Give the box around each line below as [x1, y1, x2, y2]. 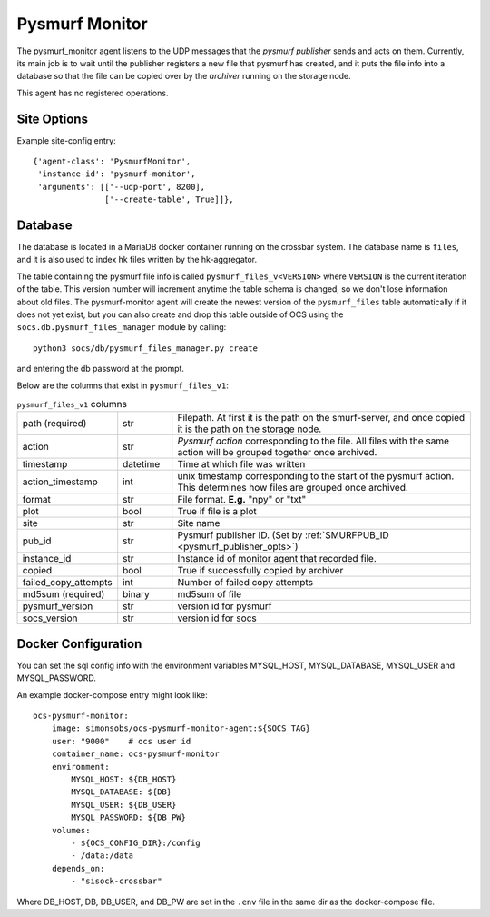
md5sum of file [177, 588, 242, 601]
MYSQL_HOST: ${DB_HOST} [71, 774, 177, 785]
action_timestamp [22, 475, 99, 488]
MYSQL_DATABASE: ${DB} [71, 787, 172, 797]
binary [122, 588, 150, 601]
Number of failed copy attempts [177, 576, 313, 589]
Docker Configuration [16, 636, 142, 652]
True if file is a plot [177, 505, 258, 518]
